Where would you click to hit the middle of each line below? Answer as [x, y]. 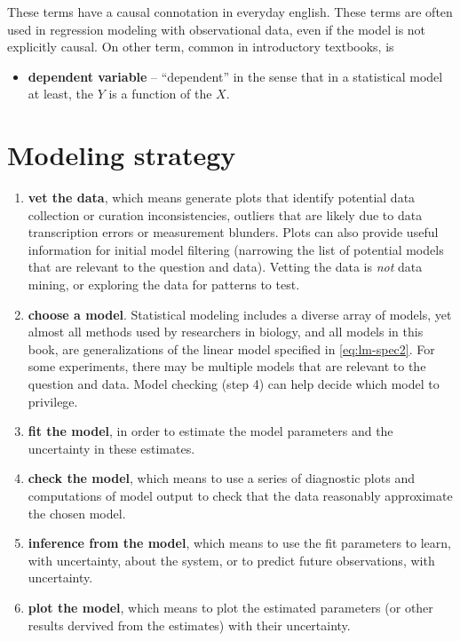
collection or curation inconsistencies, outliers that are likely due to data [225, 214]
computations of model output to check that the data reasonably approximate [240, 495]
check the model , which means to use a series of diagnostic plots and [221, 478]
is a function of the [160, 94]
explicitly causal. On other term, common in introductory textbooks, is [201, 47]
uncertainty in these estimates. [111, 448]
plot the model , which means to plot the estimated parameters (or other [230, 607]
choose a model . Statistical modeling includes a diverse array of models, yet [240, 314]
